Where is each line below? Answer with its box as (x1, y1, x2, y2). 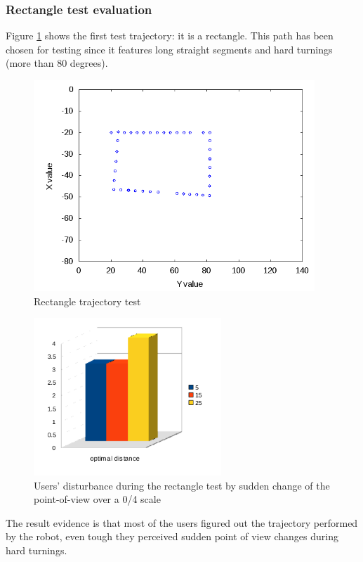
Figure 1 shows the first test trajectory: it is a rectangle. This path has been (6, 28, 334, 43)
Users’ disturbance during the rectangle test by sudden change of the (34, 478, 330, 492)
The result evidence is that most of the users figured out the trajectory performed (6, 515, 358, 530)
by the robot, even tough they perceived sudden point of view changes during (6, 529, 338, 544)
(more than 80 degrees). (6, 56, 108, 70)
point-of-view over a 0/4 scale (34, 492, 161, 506)
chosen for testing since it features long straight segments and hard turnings (6, 41, 333, 56)
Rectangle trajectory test (34, 293, 141, 308)
